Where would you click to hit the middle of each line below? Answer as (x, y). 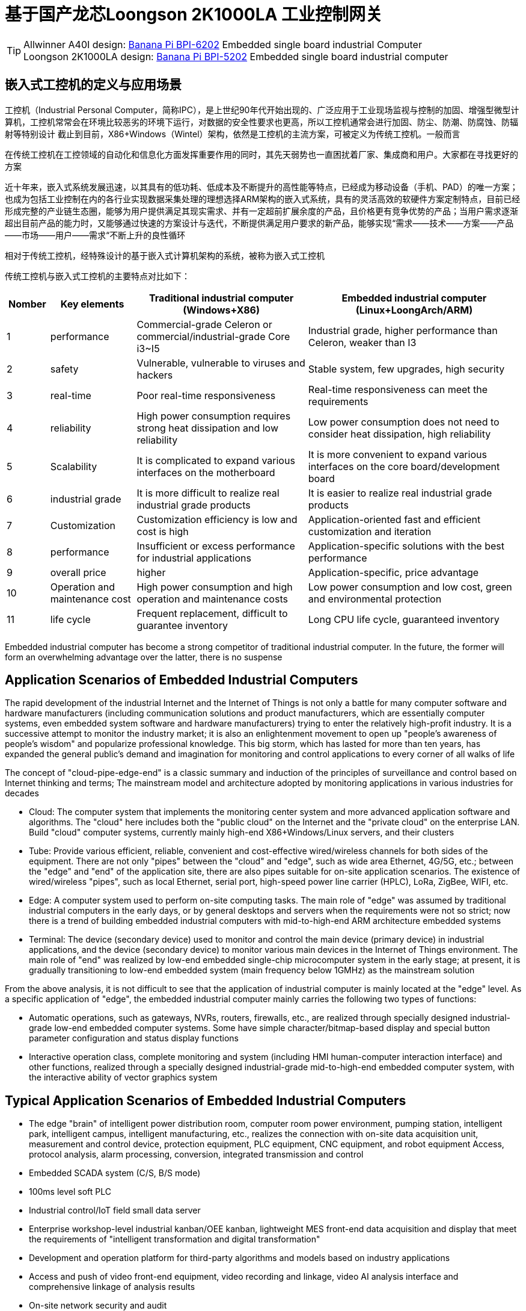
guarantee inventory (182, 625)
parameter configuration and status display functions (134, 1038)
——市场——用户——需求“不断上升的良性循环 (95, 235)
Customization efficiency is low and (217, 519)
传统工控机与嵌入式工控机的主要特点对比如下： (97, 276)
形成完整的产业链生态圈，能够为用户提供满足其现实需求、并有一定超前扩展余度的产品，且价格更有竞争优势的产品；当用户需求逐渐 (261, 211)
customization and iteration (370, 531)
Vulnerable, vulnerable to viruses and (221, 363)
